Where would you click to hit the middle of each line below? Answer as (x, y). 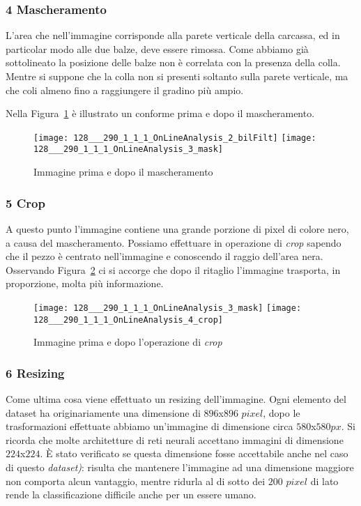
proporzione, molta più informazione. (85, 283)
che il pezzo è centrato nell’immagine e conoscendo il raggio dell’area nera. (164, 256)
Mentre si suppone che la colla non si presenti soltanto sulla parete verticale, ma (177, 76)
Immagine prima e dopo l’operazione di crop (128, 342)
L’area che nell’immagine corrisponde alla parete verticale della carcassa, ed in (173, 35)
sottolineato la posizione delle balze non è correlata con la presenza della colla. (173, 62)
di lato (324, 481)
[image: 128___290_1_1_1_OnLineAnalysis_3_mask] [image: (168, 308)
